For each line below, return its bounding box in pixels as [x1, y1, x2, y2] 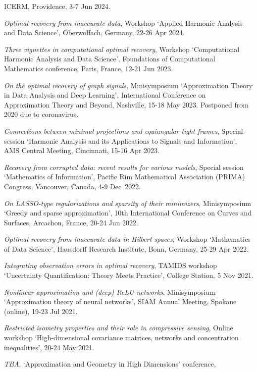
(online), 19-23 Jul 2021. [4, 306, 78, 316]
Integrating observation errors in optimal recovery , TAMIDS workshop [4, 260, 217, 270]
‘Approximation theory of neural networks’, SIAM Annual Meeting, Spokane [4, 296, 237, 307]
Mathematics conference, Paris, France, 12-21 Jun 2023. [4, 63, 173, 73]
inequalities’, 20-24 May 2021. [4, 342, 95, 352]
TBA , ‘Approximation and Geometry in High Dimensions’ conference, [4, 359, 216, 369]
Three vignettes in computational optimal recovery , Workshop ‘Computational [4, 44, 240, 54]
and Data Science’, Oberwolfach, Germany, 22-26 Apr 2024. [4, 27, 185, 38]
